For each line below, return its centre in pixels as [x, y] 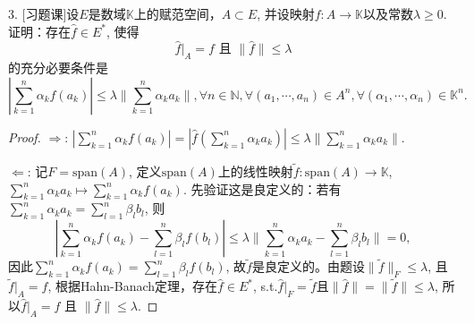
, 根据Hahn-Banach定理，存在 [133, 286]
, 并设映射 [286, 13]
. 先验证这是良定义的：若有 [262, 188]
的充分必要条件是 [58, 68]
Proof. [25, 136]
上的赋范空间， [178, 13]
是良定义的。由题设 [308, 266]
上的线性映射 [255, 171]
